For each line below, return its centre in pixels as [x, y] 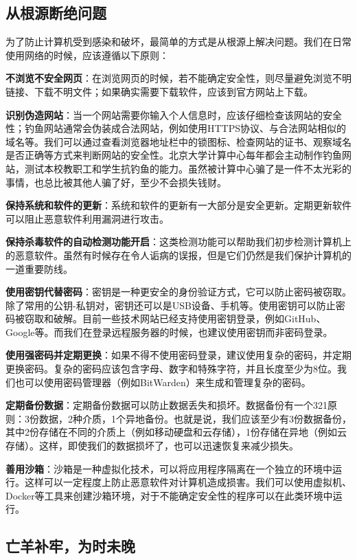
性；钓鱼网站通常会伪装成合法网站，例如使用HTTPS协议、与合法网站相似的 [176, 128]
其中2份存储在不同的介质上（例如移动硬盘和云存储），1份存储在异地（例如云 [176, 432]
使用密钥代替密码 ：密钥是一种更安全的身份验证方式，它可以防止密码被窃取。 [178, 292]
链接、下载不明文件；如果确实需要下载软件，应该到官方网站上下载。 [159, 91]
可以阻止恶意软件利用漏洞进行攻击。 [87, 218]
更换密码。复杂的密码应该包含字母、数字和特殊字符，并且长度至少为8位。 [171, 369]
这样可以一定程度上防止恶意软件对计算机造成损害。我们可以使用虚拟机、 [188, 482]
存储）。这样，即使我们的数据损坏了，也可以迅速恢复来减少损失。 [152, 446]
